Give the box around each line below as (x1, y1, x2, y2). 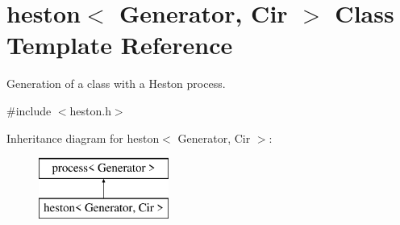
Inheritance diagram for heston (6, 129, 160, 146)
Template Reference (6, 28, 233, 61)
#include (6, 102, 52, 119)
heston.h (69, 102, 111, 119)
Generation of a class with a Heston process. (6, 75, 226, 92)
